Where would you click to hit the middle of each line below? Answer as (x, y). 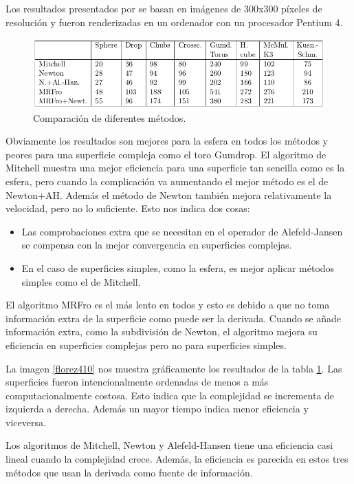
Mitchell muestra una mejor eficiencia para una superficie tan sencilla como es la (175, 168)
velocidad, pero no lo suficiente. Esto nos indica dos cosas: (128, 208)
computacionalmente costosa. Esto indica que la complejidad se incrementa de (170, 395)
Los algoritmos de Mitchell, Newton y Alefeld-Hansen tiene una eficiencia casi (169, 445)
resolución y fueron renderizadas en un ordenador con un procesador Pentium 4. (174, 22)
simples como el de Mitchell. (81, 281)
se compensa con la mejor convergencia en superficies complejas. (157, 245)
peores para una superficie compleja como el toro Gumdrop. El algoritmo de (166, 154)
